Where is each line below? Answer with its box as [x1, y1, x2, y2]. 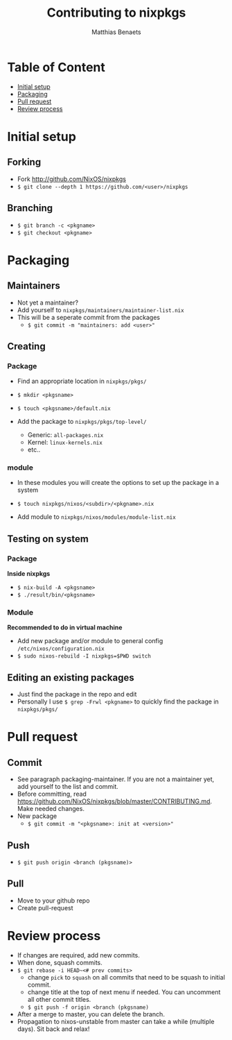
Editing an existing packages [7, 672, 134, 683]
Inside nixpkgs [7, 570, 51, 578]
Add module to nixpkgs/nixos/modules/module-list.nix [17, 513, 177, 521]
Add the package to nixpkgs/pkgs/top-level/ [17, 418, 147, 426]
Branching [7, 203, 53, 214]
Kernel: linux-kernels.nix [27, 438, 102, 447]
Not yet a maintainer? [17, 298, 78, 307]
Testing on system [7, 533, 89, 545]
